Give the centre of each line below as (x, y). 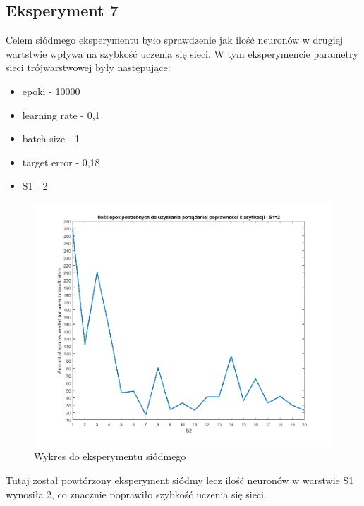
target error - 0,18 (61, 162)
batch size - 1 (51, 138)
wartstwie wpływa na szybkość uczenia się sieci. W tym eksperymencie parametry (182, 53)
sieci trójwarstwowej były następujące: (88, 67)
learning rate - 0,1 (61, 115)
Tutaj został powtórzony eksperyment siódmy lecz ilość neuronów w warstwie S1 (180, 480)
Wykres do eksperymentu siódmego (110, 456)
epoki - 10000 (51, 91)
